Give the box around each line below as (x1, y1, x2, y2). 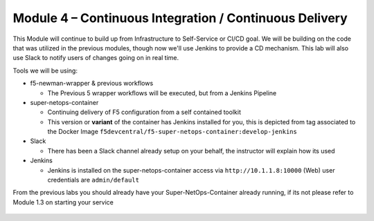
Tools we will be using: (12, 66, 78, 75)
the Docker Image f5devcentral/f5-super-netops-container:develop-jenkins (47, 128, 297, 136)
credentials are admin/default (47, 176, 140, 184)
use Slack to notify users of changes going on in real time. (12, 54, 179, 62)
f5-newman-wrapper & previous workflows (30, 79, 154, 88)
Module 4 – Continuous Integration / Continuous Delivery (12, 10, 348, 26)
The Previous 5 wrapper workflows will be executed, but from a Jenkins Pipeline (47, 88, 277, 97)
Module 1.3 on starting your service (12, 198, 114, 206)
